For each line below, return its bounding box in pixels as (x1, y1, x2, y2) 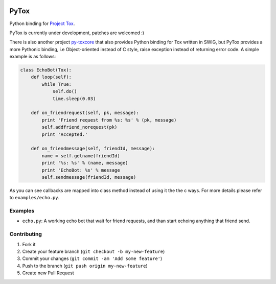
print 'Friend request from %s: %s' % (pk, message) (41, 117, 177, 123)
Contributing (9, 230, 42, 238)
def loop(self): (31, 74, 72, 80)
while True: (41, 81, 72, 87)
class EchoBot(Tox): (20, 67, 72, 73)
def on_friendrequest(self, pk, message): (31, 110, 139, 116)
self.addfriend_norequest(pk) (41, 124, 118, 130)
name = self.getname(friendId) (41, 153, 120, 158)
